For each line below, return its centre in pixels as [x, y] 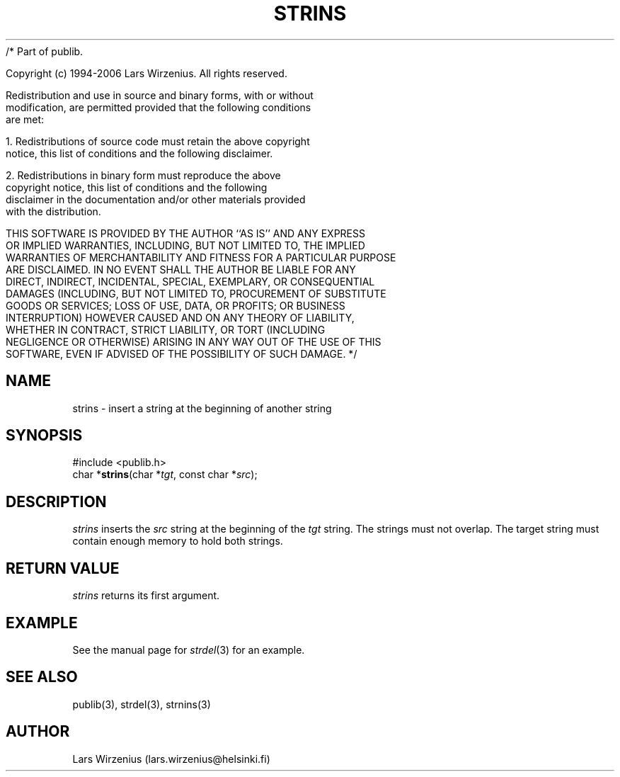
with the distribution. [53, 211]
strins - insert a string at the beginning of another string [202, 408]
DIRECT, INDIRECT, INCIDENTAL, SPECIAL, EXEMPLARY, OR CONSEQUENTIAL [190, 281]
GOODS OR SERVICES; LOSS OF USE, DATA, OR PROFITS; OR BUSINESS [176, 305]
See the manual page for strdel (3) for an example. [189, 650]
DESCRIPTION [56, 501]
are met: [25, 119]
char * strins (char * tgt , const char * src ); [165, 475]
